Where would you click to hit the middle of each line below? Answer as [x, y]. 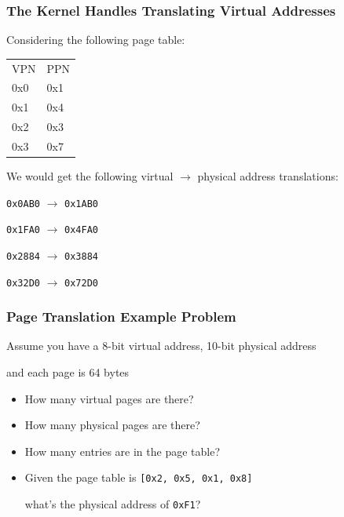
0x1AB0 [81, 204]
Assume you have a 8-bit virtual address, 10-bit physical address [161, 346]
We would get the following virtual [90, 176]
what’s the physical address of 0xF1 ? [113, 504]
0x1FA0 [23, 230]
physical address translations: [268, 176]
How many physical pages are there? [112, 425]
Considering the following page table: [96, 40]
